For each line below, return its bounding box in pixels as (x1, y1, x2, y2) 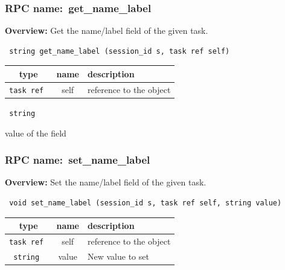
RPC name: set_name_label (5, 152, 150, 167)
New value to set (88, 249, 149, 262)
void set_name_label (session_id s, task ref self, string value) (9, 198, 282, 207)
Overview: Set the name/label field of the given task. (5, 176, 207, 188)
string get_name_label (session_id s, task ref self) (9, 47, 230, 56)
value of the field (5, 126, 66, 139)
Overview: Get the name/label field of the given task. (5, 24, 208, 37)
